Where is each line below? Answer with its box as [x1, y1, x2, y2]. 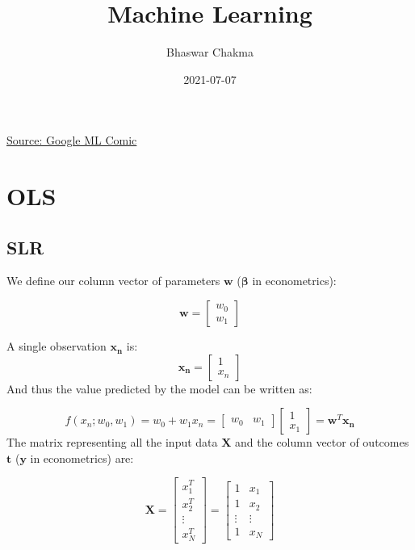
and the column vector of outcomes [235, 434, 409, 451]
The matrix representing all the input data [6, 434, 218, 451]
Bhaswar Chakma [166, 44, 254, 61]
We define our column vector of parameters [6, 272, 220, 289]
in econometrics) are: [30, 449, 134, 466]
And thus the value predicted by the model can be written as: [6, 380, 312, 397]
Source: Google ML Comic [6, 132, 137, 149]
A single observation [6, 338, 107, 355]
